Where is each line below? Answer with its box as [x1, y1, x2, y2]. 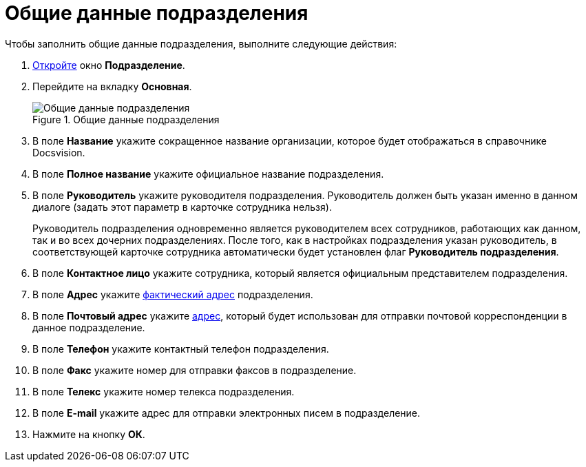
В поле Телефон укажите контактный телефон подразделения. [32, 342, 329, 355]
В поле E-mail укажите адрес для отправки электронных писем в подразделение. [32, 406, 421, 419]
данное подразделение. [32, 321, 145, 333]
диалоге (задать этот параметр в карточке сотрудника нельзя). [32, 200, 332, 213]
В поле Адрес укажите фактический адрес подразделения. [32, 288, 313, 300]
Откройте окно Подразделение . [32, 59, 185, 71]
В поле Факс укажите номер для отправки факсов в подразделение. [32, 364, 357, 376]
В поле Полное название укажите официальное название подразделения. [32, 167, 384, 180]
